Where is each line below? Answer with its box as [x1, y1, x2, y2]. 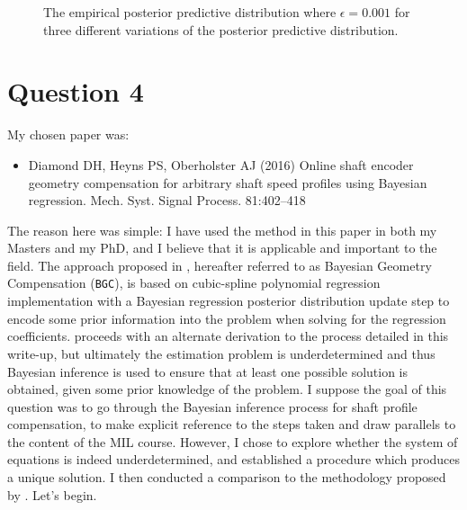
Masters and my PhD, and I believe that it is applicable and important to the [7, 238, 437, 257]
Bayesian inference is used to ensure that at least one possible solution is [7, 362, 409, 380]
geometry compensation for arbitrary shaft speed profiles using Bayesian [28, 173, 427, 192]
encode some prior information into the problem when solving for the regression [7, 309, 446, 327]
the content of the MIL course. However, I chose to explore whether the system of [7, 432, 458, 451]
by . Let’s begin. [7, 485, 97, 504]
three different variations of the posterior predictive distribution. [43, 20, 399, 39]
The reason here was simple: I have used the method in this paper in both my [7, 220, 437, 239]
